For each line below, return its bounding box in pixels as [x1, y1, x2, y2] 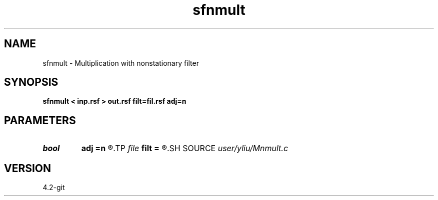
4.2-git [42, 183, 65, 192]
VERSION [4, 162, 51, 175]
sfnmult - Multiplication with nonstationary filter [42, 58, 199, 67]
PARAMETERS [4, 114, 76, 127]
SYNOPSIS [4, 76, 58, 89]
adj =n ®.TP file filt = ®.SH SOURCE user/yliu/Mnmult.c [81, 143, 288, 154]
